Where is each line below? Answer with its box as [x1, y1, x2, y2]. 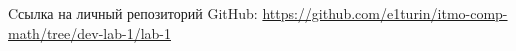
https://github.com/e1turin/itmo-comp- [262, 3, 508, 23]
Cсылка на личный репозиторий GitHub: [8, 3, 258, 23]
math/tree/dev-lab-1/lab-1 [8, 22, 171, 43]
